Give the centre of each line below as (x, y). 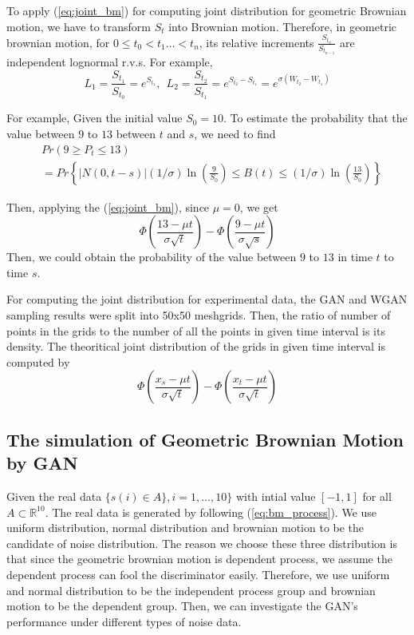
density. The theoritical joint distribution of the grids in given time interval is (196, 346)
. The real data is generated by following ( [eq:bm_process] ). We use (211, 512)
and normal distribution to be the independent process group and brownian (191, 590)
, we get (259, 206)
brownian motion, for (58, 42)
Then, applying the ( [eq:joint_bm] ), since (108, 206)
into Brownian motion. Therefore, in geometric (283, 26)
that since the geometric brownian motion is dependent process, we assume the (199, 559)
